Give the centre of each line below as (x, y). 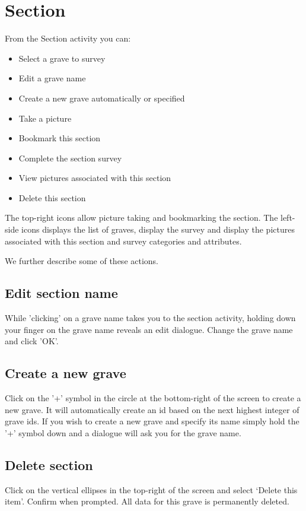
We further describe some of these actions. (82, 261)
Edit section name (61, 293)
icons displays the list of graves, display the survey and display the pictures (158, 229)
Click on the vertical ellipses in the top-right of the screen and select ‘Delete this (151, 489)
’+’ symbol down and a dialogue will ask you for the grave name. (123, 432)
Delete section (49, 464)
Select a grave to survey (62, 58)
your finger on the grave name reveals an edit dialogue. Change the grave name (149, 329)
